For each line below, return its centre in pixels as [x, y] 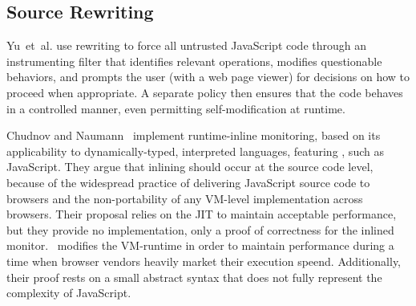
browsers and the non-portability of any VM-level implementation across [185, 198]
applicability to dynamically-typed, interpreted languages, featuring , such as [195, 151]
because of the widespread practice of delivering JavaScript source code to [188, 182]
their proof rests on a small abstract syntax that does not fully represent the [194, 277]
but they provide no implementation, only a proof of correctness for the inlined [200, 229]
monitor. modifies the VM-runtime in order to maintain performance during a [200, 245]
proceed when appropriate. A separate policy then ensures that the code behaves [205, 92]
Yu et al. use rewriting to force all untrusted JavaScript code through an [187, 45]
